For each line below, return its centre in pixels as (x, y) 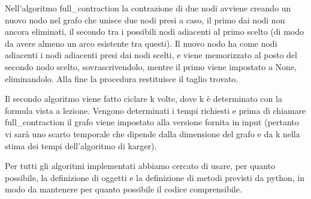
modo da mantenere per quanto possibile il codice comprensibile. (123, 189)
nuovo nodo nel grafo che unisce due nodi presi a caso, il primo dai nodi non (145, 19)
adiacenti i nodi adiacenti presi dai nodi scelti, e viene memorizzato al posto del (151, 55)
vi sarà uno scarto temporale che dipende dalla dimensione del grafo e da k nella (153, 133)
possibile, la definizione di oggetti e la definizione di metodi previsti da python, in (155, 177)
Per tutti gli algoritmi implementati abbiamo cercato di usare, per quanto (140, 166)
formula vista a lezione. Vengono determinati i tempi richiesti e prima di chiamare (155, 110)
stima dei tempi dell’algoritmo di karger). (81, 145)
